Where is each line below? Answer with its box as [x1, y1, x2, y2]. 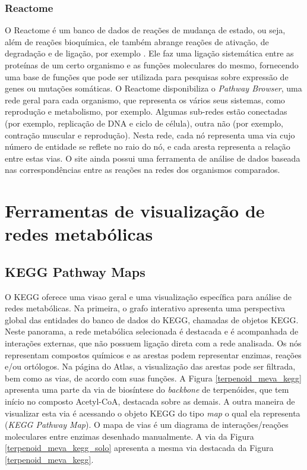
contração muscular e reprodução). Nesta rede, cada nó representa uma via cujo [5, 128, 295, 141]
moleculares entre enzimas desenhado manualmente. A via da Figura [5, 430, 254, 442]
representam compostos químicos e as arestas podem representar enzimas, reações [5, 348, 302, 361]
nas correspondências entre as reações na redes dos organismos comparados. [5, 163, 280, 176]
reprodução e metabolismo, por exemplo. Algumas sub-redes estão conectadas [5, 105, 287, 118]
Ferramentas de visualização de [5, 198, 265, 223]
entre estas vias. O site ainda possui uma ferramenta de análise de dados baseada [5, 152, 300, 164]
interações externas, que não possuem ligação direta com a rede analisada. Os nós [5, 337, 302, 349]
